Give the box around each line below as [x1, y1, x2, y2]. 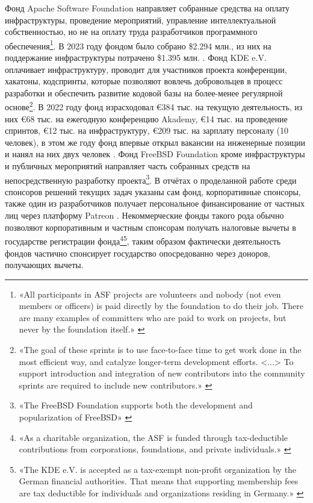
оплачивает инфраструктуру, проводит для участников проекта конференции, [5, 63, 287, 75]
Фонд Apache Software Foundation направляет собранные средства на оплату [5, 2, 290, 14]
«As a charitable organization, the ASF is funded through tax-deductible [19, 431, 288, 443]
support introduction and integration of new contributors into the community [19, 367, 305, 380]
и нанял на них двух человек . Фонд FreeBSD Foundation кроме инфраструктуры [5, 148, 305, 160]
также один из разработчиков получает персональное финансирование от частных [5, 197, 305, 210]
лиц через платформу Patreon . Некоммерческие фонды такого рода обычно [5, 209, 284, 222]
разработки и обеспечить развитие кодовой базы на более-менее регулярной [5, 86, 283, 99]
